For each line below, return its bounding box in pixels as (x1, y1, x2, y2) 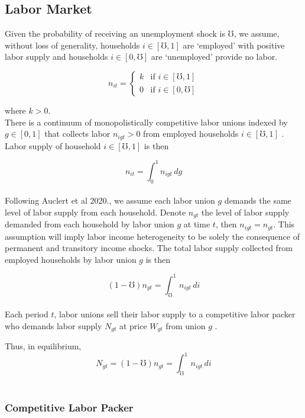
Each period (5, 308, 48, 320)
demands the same (224, 194, 291, 207)
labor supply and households (5, 50, 108, 63)
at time (183, 218, 210, 230)
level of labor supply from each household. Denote (5, 205, 186, 218)
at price (119, 319, 147, 332)
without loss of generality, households (5, 38, 140, 51)
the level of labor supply (201, 205, 290, 218)
